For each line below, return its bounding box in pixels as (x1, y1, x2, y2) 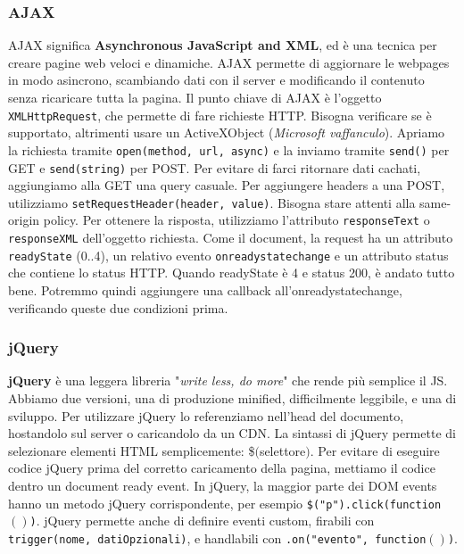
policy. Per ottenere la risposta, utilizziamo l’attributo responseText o (43, 211, 430, 229)
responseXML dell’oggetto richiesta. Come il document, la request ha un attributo (8, 228, 453, 247)
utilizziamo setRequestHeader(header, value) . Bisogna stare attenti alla (8, 193, 416, 211)
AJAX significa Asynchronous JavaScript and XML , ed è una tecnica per (8, 36, 437, 54)
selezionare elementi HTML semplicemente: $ (8, 441, 255, 459)
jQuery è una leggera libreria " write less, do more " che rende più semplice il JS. (8, 371, 448, 390)
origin (8, 211, 40, 229)
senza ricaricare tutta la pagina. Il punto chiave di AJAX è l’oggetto (8, 88, 382, 106)
